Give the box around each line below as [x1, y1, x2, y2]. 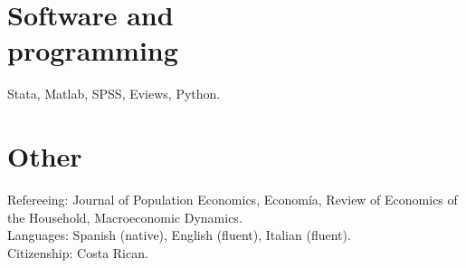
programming [7, 32, 178, 69]
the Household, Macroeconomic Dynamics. [7, 207, 243, 226]
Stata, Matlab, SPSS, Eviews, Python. [7, 84, 221, 103]
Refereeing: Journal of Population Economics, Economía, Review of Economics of [7, 190, 458, 209]
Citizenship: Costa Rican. [7, 243, 148, 262]
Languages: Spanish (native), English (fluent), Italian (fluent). [7, 225, 351, 244]
